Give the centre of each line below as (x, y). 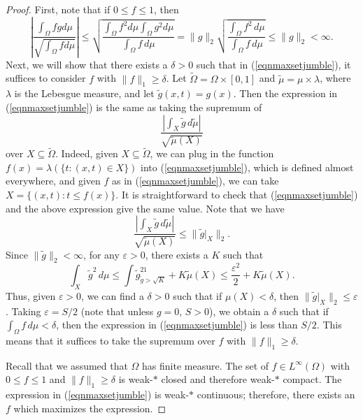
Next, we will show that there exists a (87, 64)
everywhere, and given (53, 181)
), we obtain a (239, 311)
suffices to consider (46, 78)
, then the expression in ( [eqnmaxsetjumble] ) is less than (177, 325)
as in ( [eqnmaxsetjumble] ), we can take (195, 181)
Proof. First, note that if (58, 9)
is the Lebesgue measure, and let (84, 93)
